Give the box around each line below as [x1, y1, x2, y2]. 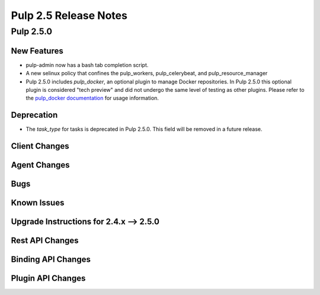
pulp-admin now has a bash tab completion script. [25, 61, 149, 68]
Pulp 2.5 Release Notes [11, 9, 127, 22]
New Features [11, 46, 63, 56]
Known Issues [11, 198, 65, 208]
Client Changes [11, 141, 69, 151]
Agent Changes [11, 160, 71, 170]
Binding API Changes [11, 255, 91, 265]
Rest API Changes [11, 236, 79, 246]
